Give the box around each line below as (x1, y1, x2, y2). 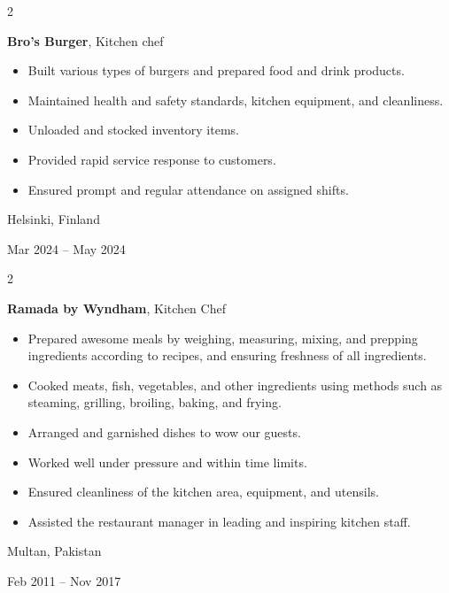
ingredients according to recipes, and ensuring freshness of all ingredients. (27, 346, 427, 365)
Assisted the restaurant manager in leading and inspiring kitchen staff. (27, 512, 411, 530)
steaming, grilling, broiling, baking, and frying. (27, 393, 282, 412)
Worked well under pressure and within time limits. (27, 452, 307, 471)
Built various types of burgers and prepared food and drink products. (27, 61, 405, 80)
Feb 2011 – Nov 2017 (7, 571, 121, 589)
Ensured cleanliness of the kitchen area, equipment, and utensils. (27, 482, 379, 501)
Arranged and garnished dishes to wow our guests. (27, 422, 301, 441)
